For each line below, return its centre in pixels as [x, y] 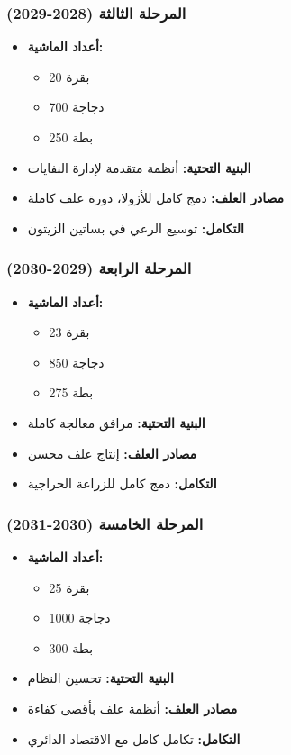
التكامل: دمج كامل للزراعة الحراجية [122, 483]
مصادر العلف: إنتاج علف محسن [112, 453]
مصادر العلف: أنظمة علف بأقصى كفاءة [132, 708]
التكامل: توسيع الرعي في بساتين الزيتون [136, 227]
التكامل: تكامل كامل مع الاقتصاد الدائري [134, 738]
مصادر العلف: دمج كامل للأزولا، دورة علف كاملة [156, 198]
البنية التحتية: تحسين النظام [100, 678]
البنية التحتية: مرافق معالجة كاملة [116, 422]
